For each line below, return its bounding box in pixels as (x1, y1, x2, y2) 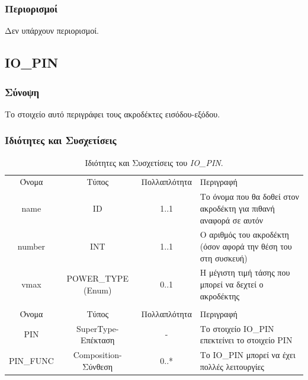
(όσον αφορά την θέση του (200, 240, 292, 252)
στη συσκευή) (200, 251, 248, 264)
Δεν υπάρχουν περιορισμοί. (5, 24, 99, 37)
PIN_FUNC (9, 354, 54, 366)
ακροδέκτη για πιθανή (200, 202, 275, 214)
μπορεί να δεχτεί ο (200, 277, 264, 290)
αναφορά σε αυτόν (200, 213, 264, 226)
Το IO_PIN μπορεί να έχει (200, 348, 296, 360)
